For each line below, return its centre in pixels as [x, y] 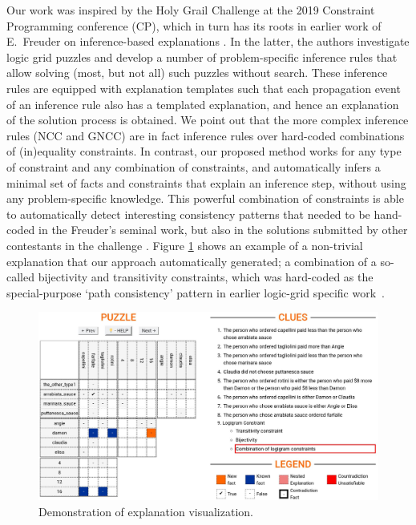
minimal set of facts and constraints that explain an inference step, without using [206, 182]
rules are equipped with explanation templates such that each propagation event [204, 88]
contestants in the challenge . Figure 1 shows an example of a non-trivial [185, 245]
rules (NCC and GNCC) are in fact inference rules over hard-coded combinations [206, 135]
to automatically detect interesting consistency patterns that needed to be [188, 214]
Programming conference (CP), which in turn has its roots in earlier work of [194, 25]
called [20, 277]
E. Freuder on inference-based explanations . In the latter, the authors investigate [208, 41]
